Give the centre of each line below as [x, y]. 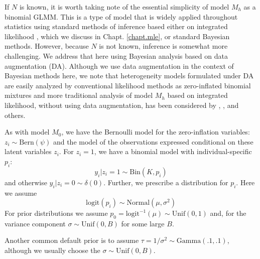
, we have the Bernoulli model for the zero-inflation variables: [156, 132]
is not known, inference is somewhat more [163, 46]
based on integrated [198, 95]
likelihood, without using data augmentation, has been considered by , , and [122, 105]
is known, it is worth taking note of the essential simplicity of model [124, 7]
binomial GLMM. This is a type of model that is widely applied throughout [121, 16]
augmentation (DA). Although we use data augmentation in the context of [119, 66]
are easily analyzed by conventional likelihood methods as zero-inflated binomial [128, 85]
